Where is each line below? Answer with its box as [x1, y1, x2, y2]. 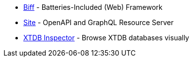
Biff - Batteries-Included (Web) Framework [23, 3, 163, 11]
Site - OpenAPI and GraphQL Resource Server [23, 18, 174, 27]
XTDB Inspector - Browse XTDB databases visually [23, 33, 190, 42]
